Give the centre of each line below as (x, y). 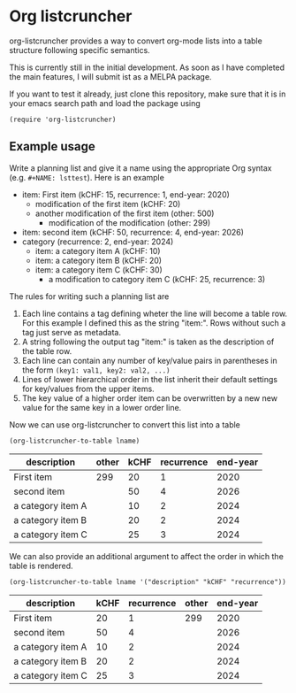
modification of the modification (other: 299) (129, 222)
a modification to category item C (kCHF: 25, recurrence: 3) (157, 279)
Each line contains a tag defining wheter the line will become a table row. (155, 313)
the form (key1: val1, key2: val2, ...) (96, 370)
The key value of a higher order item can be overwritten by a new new (150, 398)
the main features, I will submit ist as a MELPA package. (110, 76)
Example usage (52, 146)
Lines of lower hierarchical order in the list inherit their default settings (150, 379)
